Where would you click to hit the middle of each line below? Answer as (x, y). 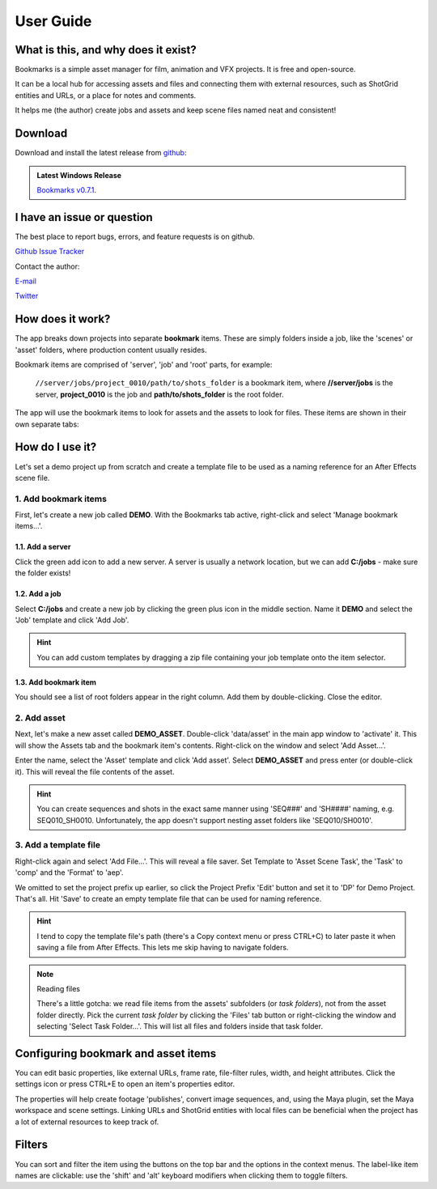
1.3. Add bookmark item (56, 682)
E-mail (25, 281)
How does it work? (63, 319)
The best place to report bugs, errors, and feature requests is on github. (135, 236)
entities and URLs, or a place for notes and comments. (106, 95)
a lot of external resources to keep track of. (87, 1122)
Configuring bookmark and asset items (116, 1053)
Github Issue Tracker (50, 252)
